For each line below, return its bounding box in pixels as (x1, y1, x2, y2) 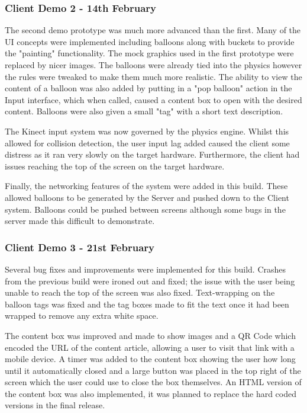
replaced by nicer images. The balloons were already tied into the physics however (5, 59, 302, 71)
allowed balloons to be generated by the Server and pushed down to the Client (5, 191, 289, 203)
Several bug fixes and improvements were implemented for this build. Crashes (5, 262, 286, 275)
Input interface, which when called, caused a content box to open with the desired (5, 93, 302, 105)
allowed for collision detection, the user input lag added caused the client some (5, 136, 290, 149)
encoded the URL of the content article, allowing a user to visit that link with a (5, 341, 295, 353)
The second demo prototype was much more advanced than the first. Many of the (5, 24, 301, 36)
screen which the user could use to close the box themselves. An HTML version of (5, 376, 302, 388)
